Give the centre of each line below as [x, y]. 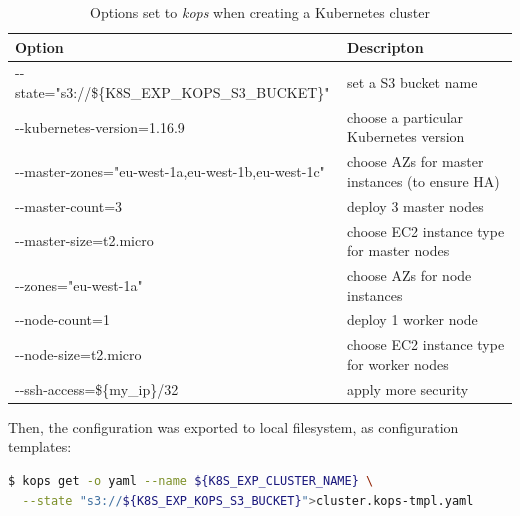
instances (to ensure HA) [423, 180]
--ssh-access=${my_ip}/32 [97, 388]
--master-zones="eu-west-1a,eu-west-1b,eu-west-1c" [170, 171]
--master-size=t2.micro [84, 240]
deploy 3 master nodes [415, 205]
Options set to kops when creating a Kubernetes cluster [260, 12]
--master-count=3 [69, 205]
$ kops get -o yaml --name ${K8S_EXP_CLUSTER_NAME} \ [191, 481]
